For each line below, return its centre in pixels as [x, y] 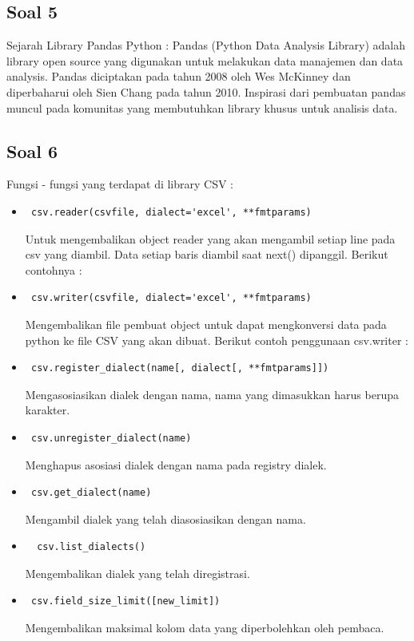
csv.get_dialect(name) [91, 493]
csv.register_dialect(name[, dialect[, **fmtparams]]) [180, 368]
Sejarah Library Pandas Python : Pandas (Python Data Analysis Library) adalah [206, 45]
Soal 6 [32, 150]
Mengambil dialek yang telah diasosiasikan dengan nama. [165, 518]
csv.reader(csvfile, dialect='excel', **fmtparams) [171, 212]
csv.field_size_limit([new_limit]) [125, 601]
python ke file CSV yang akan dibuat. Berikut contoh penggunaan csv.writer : [217, 340]
